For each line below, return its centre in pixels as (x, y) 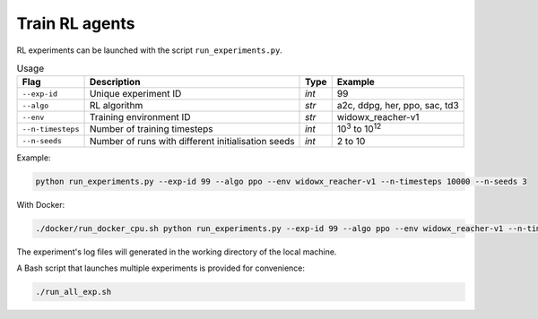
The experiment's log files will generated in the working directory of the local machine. (177, 252)
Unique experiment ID (135, 94)
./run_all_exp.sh (74, 292)
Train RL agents (76, 23)
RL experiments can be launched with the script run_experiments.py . (149, 50)
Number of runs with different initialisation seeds (192, 141)
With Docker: (41, 204)
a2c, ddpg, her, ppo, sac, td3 (398, 106)
